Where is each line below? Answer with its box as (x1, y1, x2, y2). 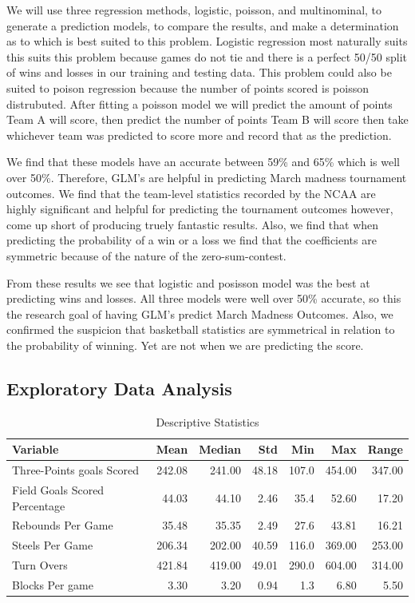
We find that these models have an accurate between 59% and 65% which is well (6, 153, 400, 170)
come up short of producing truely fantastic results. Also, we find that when (6, 216, 379, 232)
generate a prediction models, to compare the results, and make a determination (6, 17, 399, 34)
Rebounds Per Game (12, 517, 113, 534)
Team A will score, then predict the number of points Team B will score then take (6, 111, 409, 128)
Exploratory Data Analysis (6, 375, 232, 400)
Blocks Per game (12, 576, 93, 593)
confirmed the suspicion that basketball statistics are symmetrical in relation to (6, 321, 395, 338)
